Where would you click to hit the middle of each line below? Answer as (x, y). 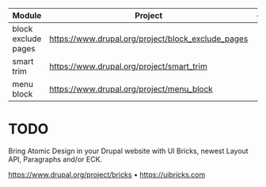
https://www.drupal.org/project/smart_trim (128, 66)
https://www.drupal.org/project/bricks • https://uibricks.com (107, 174)
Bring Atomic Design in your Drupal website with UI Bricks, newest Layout (128, 151)
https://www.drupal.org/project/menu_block (131, 89)
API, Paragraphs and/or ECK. (55, 159)
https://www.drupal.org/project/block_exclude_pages (148, 39)
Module (27, 15)
